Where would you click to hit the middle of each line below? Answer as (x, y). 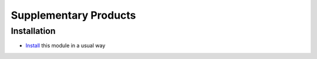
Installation (33, 31)
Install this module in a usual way (65, 46)
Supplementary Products (73, 15)
